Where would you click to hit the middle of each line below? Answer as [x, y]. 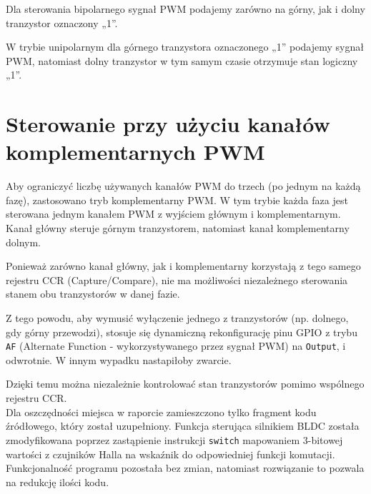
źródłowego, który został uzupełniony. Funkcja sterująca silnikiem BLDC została [183, 426]
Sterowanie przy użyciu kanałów [168, 124]
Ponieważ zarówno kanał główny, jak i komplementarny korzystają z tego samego [183, 266]
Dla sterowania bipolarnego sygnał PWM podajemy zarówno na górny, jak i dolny [185, 9]
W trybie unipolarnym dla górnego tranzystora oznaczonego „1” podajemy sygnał [185, 47]
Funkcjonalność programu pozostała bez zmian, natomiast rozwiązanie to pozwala [185, 468]
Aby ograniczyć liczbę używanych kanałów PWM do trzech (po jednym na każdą [183, 186]
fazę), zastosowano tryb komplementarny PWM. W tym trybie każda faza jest [177, 200]
